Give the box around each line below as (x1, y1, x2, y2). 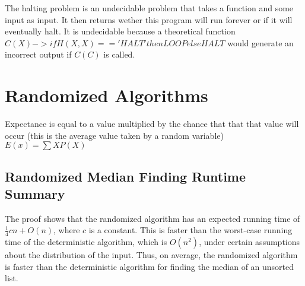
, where (53, 224, 80, 236)
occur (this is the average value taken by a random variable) (5, 129, 224, 141)
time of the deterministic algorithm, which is (5, 236, 167, 248)
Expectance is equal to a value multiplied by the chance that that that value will (5, 117, 299, 130)
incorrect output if (5, 48, 72, 61)
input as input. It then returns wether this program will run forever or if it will (5, 13, 293, 26)
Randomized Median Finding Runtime (5, 167, 246, 185)
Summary (5, 185, 65, 203)
